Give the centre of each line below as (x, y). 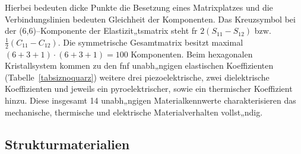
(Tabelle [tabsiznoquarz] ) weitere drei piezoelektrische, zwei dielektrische (137, 77)
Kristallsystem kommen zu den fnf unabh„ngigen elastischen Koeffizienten (139, 65)
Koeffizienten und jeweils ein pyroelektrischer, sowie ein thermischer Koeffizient (149, 89)
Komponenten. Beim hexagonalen (192, 54)
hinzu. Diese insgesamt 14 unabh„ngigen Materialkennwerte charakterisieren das (150, 100)
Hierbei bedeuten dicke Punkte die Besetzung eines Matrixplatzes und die (139, 7)
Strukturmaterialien (67, 144)
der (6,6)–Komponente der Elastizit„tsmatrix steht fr (101, 31)
